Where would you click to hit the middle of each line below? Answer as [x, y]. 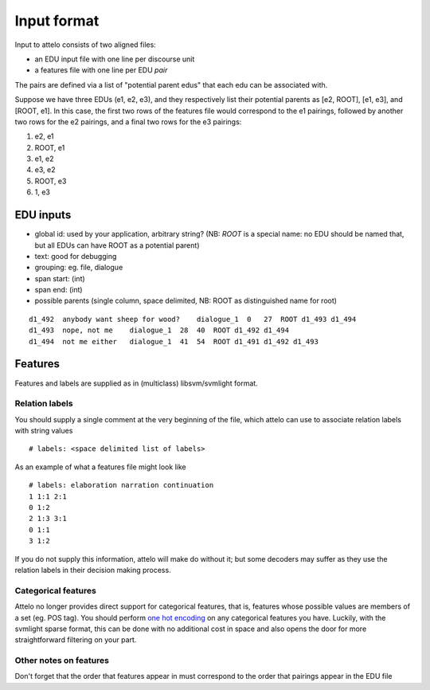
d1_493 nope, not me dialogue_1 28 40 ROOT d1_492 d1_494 [159, 330]
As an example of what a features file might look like [100, 467]
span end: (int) [59, 290]
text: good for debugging [76, 256]
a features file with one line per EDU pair [101, 70]
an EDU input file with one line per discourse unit [115, 59]
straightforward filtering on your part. [76, 640]
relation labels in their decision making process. [93, 570]
